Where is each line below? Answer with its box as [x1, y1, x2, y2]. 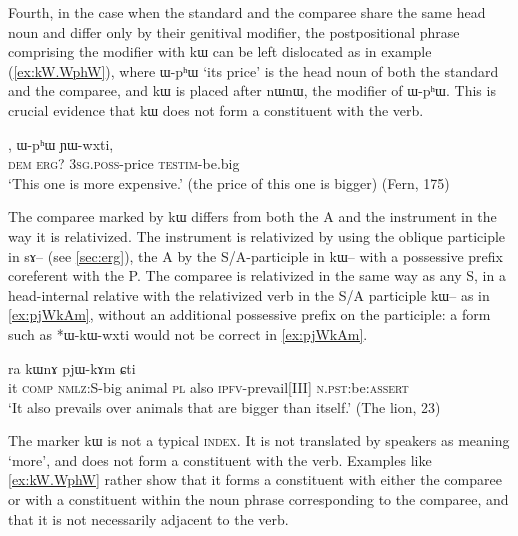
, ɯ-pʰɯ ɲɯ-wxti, [8, 133, 114, 154]
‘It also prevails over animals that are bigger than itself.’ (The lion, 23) [8, 396, 441, 417]
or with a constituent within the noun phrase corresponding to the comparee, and [8, 489, 509, 510]
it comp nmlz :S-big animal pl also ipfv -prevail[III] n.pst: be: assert [8, 377, 409, 398]
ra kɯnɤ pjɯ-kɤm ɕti [8, 357, 136, 378]
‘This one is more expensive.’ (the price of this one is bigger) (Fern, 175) [8, 172, 450, 193]
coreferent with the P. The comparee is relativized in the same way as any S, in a [8, 265, 506, 286]
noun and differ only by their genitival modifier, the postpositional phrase [8, 21, 460, 42]
